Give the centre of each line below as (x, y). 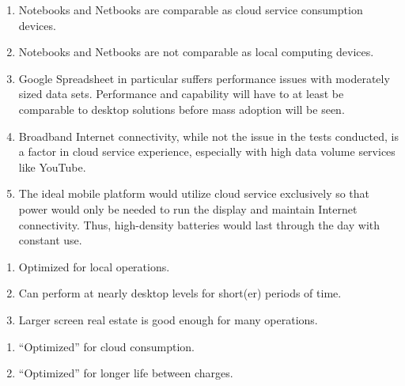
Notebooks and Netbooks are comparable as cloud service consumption (191, 9)
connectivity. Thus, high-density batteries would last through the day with (199, 224)
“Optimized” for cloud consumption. (106, 346)
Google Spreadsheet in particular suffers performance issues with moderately (204, 78)
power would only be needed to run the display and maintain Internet (188, 208)
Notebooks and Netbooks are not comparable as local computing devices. (196, 52)
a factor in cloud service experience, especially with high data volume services (207, 151)
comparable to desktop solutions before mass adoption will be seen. (182, 109)
